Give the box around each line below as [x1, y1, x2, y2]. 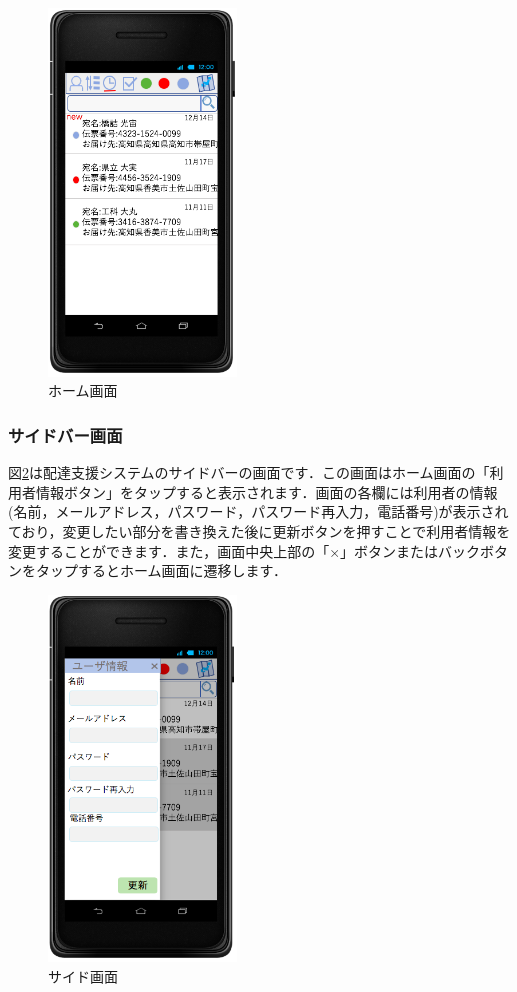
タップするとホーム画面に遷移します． [35, 560, 288, 581]
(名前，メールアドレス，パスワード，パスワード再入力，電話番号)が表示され [8, 501, 509, 522]
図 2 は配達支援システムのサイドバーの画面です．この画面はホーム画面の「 [8, 462, 490, 483]
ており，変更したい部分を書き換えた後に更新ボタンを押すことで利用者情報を [8, 520, 511, 541]
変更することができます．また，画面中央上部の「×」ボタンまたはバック [8, 540, 481, 561]
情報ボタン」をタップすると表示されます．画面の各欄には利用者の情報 [35, 481, 498, 502]
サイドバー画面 [8, 422, 123, 447]
